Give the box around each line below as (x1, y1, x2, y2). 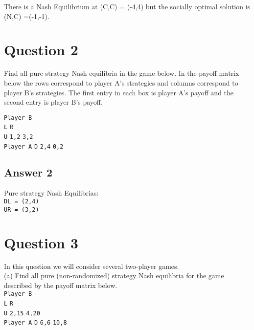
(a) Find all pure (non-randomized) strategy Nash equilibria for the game (4, 270, 224, 281)
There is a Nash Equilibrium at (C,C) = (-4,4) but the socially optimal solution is (4, 1, 251, 11)
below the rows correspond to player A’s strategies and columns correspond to (4, 77, 238, 88)
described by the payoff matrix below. (4, 280, 117, 290)
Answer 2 (4, 164, 53, 179)
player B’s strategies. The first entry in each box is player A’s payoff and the (4, 87, 234, 97)
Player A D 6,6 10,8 (4, 319, 67, 327)
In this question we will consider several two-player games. (4, 261, 179, 271)
